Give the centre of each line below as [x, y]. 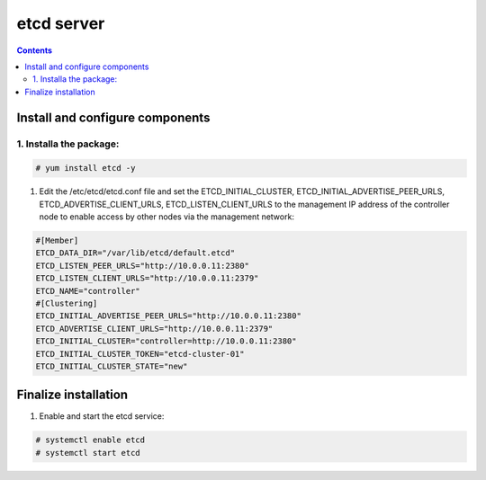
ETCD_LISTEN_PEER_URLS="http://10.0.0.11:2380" [142, 266]
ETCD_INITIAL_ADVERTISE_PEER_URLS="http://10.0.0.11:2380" [168, 316]
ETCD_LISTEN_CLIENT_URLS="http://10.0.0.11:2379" [147, 278]
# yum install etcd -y [85, 168]
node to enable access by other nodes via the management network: [166, 217]
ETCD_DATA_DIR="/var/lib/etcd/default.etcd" [135, 253]
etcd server [61, 23]
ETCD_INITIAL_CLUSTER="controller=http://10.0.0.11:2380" [166, 341]
